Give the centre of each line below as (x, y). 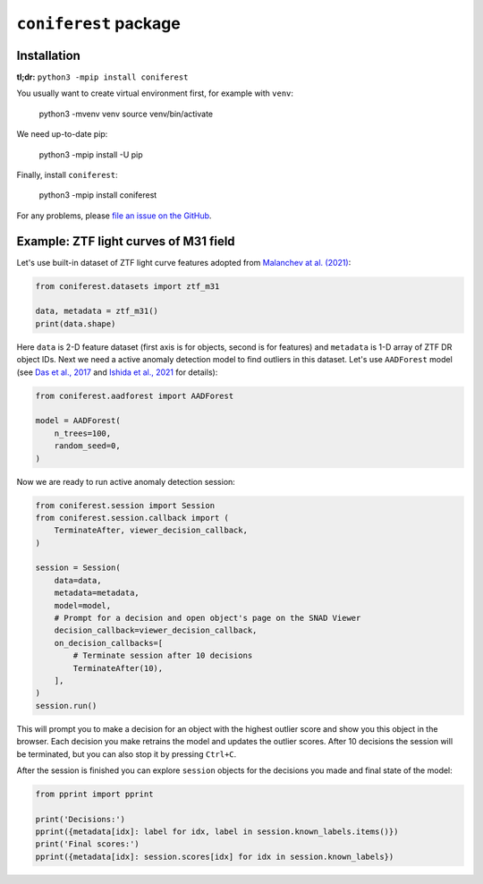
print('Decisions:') (80, 819)
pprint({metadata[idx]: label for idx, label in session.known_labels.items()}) (217, 832)
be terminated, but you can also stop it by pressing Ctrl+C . (127, 754)
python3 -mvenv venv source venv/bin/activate (126, 114)
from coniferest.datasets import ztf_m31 (127, 286)
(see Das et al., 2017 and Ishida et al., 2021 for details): (117, 372)
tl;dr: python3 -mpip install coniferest (102, 77)
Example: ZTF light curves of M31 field (126, 241)
